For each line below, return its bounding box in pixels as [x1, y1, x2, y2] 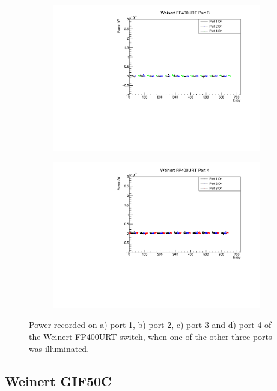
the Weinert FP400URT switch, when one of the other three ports [29, 330, 272, 342]
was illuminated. [29, 342, 90, 354]
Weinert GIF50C [5, 371, 112, 390]
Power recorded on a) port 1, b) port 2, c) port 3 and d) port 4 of [29, 318, 272, 331]
